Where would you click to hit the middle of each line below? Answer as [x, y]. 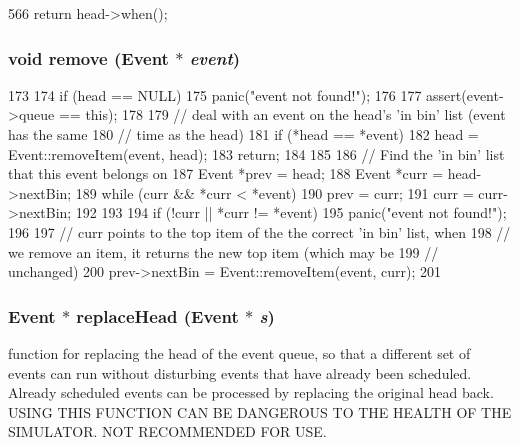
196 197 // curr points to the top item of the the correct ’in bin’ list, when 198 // [259, 231]
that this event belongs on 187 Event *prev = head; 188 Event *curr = [226, 173]
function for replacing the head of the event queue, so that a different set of [239, 352]
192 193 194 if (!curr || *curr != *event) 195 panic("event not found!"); [291, 212]
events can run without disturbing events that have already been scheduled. [240, 372]
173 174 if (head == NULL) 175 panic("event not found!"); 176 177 [215, 94]
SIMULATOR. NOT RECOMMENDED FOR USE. [167, 431]
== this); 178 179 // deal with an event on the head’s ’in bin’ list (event [282, 114]
